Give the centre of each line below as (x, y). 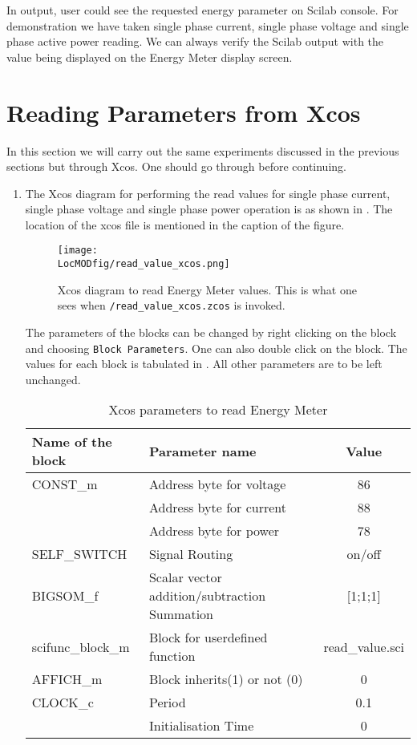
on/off (364, 554)
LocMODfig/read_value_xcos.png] (144, 264)
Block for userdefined (208, 638)
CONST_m (65, 484)
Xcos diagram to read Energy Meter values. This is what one (207, 289)
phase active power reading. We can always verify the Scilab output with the (195, 41)
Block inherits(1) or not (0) (226, 679)
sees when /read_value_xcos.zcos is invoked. (171, 305)
